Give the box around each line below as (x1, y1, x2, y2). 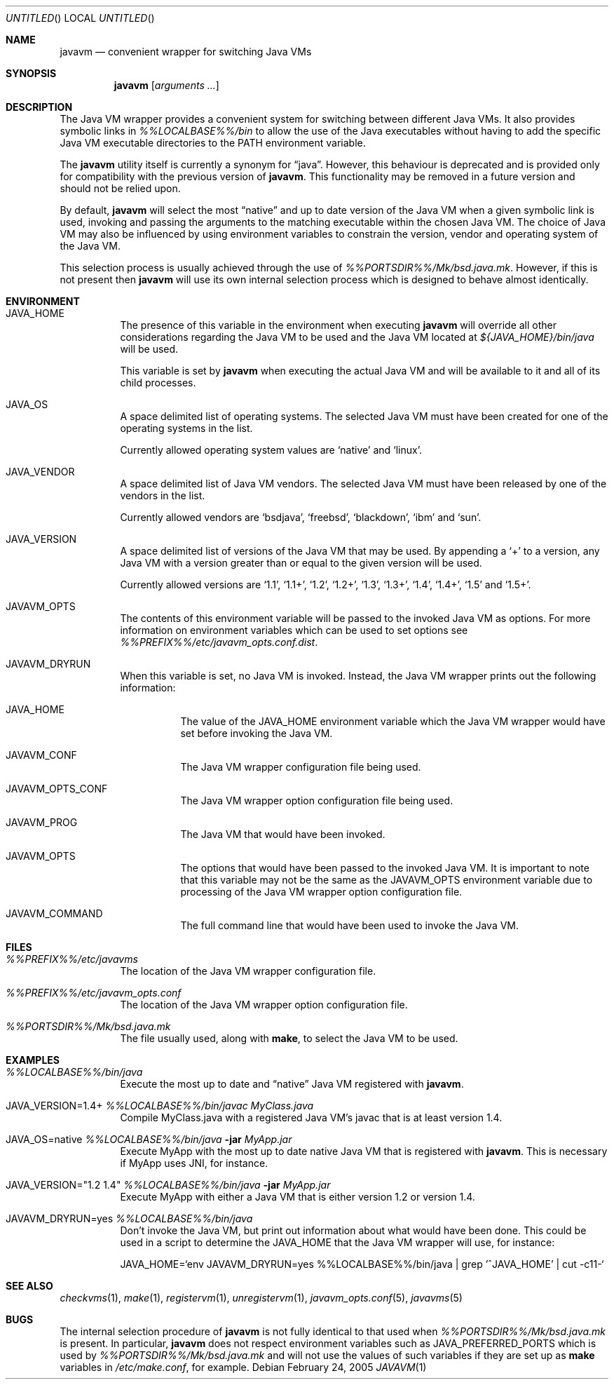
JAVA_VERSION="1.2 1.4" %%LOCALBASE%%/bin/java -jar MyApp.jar (6, 1179, 331, 1191)
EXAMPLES (6, 1054, 60, 1066)
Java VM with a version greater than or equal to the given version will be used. (120, 557, 482, 569)
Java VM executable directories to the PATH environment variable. (60, 137, 366, 149)
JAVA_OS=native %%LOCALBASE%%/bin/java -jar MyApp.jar (6, 1133, 292, 1145)
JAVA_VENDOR (6, 466, 75, 478)
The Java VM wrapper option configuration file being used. (180, 795, 453, 806)
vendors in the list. (120, 489, 205, 501)
